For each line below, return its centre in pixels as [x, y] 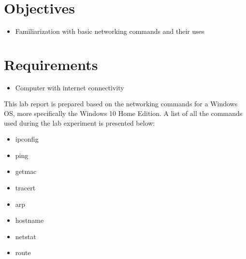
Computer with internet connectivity [70, 87]
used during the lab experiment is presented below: [80, 122]
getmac [26, 171]
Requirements [51, 64]
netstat [26, 236]
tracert [25, 187]
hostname [29, 220]
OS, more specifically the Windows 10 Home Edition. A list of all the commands [123, 113]
